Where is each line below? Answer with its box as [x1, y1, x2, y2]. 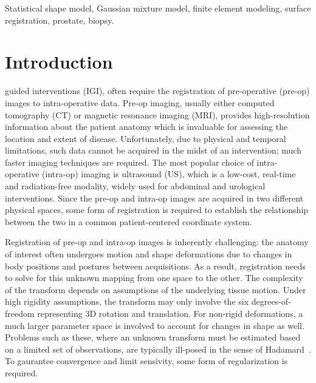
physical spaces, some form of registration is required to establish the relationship [5, 203, 309, 216]
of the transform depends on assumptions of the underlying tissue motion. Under [5, 283, 306, 296]
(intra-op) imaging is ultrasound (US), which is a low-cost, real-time [42, 168, 296, 180]
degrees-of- [251, 295, 291, 308]
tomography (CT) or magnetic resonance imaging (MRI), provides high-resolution [5, 108, 310, 121]
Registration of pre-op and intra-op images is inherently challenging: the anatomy [5, 236, 309, 248]
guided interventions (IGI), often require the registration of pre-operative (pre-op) [5, 84, 310, 97]
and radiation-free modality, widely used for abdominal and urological [5, 180, 266, 192]
